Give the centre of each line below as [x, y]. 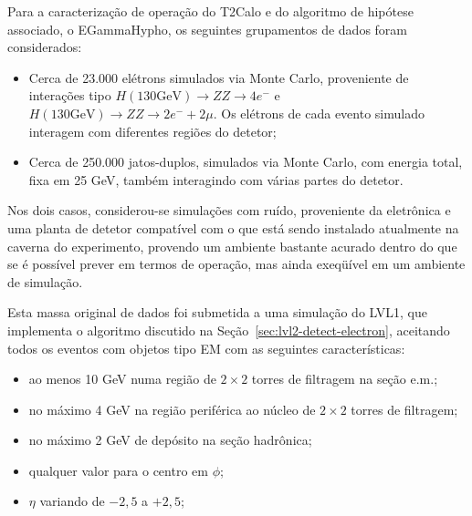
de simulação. [45, 281]
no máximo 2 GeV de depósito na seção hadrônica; [170, 440]
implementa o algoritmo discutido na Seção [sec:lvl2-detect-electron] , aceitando [229, 330]
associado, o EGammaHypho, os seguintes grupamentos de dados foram [208, 29]
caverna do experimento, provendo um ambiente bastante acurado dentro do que [232, 246]
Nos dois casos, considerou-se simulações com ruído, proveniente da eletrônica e [229, 210]
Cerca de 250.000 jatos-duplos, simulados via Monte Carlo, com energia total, [246, 162]
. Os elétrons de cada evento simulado [319, 113]
